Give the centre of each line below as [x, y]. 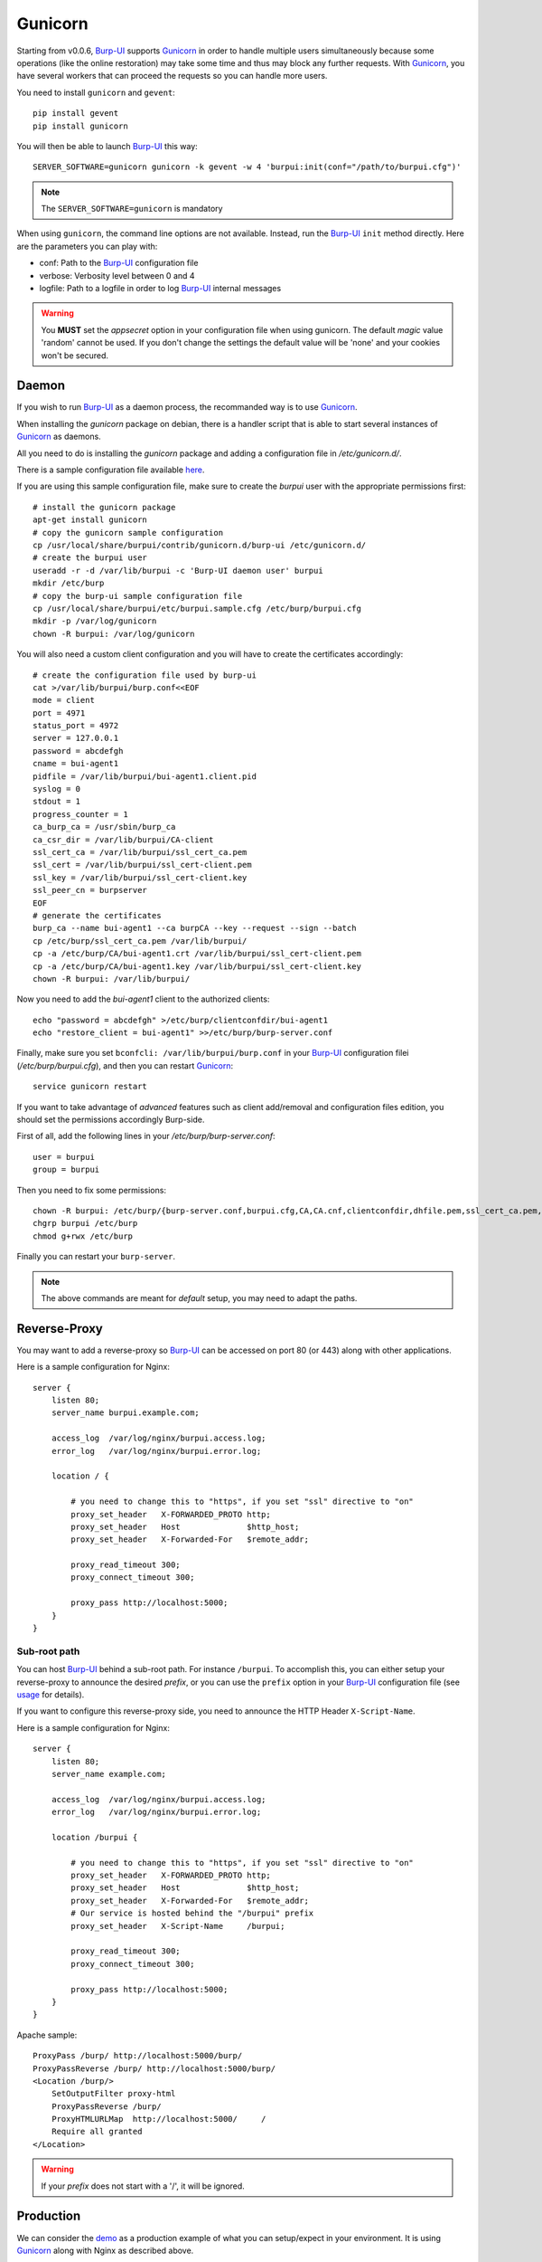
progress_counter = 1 [80, 814]
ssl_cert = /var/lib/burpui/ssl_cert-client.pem [142, 865]
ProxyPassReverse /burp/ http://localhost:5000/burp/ [154, 2068]
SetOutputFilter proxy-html [113, 2094]
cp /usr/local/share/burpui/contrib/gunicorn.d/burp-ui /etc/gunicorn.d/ [200, 545]
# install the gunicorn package [104, 507]
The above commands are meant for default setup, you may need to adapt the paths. [199, 1297]
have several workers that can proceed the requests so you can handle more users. [172, 76]
